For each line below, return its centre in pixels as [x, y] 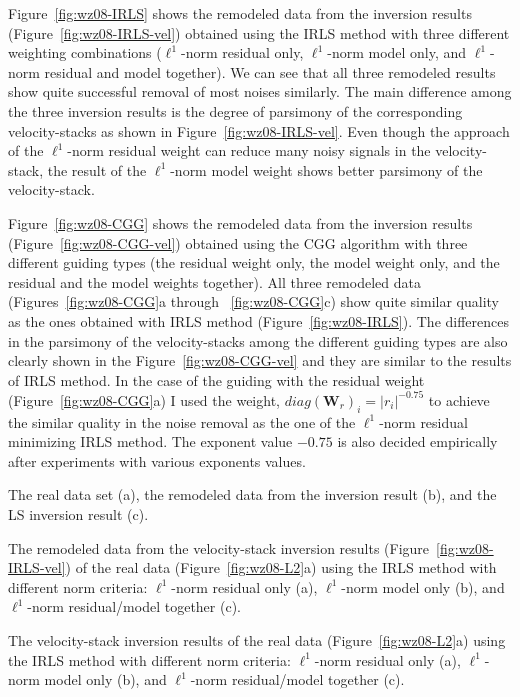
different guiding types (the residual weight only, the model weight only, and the [254, 262]
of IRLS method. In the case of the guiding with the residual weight [216, 379]
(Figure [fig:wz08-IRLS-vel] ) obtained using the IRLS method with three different [259, 32]
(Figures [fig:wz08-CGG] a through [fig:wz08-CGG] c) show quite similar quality [254, 301]
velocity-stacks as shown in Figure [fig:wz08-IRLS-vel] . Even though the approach [259, 130]
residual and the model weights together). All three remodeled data [214, 281]
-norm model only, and [397, 52]
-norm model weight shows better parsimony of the [326, 169]
